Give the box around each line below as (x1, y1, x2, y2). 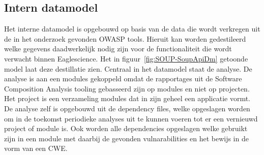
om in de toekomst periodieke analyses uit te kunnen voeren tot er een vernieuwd (4, 113, 258, 123)
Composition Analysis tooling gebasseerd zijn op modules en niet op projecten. (4, 83, 250, 94)
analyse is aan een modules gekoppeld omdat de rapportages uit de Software (4, 73, 242, 84)
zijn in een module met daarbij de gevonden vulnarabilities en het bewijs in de (4, 133, 249, 143)
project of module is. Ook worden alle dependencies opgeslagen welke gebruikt (4, 123, 248, 134)
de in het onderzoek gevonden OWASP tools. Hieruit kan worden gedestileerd (4, 33, 246, 44)
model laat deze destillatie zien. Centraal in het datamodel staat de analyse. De (4, 63, 252, 74)
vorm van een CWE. (4, 143, 68, 153)
